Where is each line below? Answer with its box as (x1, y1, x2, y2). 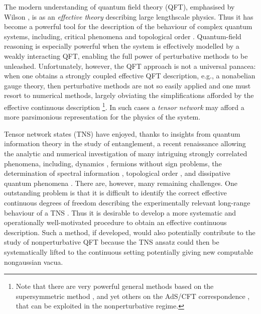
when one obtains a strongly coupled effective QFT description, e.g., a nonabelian (4, 70, 255, 81)
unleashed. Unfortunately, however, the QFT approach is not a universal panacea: (4, 60, 256, 71)
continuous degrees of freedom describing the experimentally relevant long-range (4, 197, 250, 207)
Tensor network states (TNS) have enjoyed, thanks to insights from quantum (4, 128, 240, 139)
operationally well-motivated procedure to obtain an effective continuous (4, 217, 227, 228)
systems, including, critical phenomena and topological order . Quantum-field (4, 31, 241, 41)
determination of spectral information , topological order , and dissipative (4, 168, 230, 178)
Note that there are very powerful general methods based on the (16, 281, 214, 291)
